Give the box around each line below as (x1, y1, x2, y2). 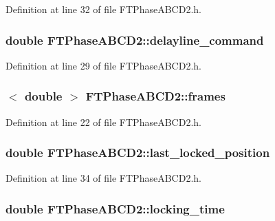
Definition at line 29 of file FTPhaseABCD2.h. (5, 58, 201, 72)
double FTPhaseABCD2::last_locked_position (5, 144, 270, 161)
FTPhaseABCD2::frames (85, 87, 225, 105)
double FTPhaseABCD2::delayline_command (5, 31, 264, 48)
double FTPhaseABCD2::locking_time (5, 200, 225, 217)
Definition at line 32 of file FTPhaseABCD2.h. (5, 2, 201, 16)
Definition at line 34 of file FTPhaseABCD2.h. (5, 171, 201, 185)
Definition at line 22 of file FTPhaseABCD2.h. (5, 114, 201, 129)
